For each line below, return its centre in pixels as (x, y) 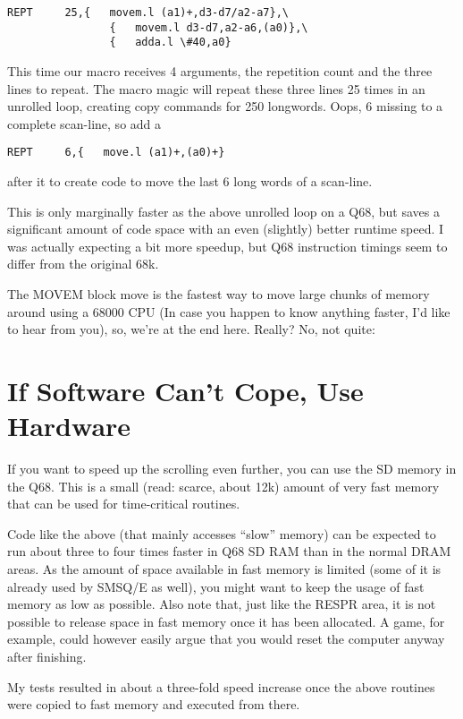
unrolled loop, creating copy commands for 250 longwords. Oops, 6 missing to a (225, 106)
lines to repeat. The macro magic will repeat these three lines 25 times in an (216, 88)
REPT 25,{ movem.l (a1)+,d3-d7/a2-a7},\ (148, 13)
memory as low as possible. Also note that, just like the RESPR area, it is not (222, 604)
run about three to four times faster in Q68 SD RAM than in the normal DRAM (229, 551)
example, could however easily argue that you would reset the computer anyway (226, 639)
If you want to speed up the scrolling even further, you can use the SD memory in (232, 469)
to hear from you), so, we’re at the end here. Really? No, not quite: (191, 329)
